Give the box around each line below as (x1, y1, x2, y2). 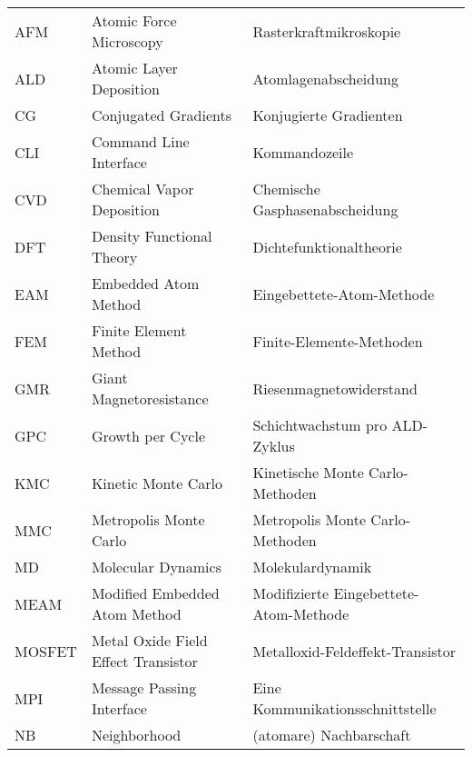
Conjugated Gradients (91, 105, 231, 125)
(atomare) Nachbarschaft (252, 724, 411, 745)
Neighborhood (91, 724, 182, 745)
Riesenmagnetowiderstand (252, 377, 418, 399)
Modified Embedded (91, 583, 220, 603)
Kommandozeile (252, 141, 354, 163)
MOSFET (15, 640, 77, 662)
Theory (91, 246, 138, 267)
